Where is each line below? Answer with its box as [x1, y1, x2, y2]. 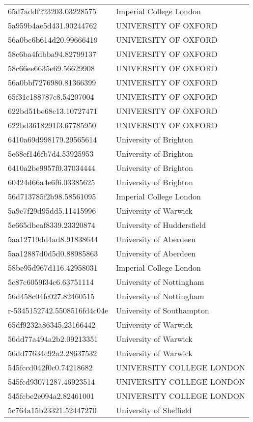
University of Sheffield [116, 404, 192, 416]
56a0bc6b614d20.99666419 [8, 34, 98, 45]
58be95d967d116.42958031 [8, 262, 98, 273]
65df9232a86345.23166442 [8, 319, 96, 330]
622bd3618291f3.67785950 [8, 119, 96, 131]
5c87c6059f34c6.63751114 [8, 276, 94, 287]
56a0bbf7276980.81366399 [8, 77, 96, 88]
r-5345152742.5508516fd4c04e [8, 305, 109, 316]
